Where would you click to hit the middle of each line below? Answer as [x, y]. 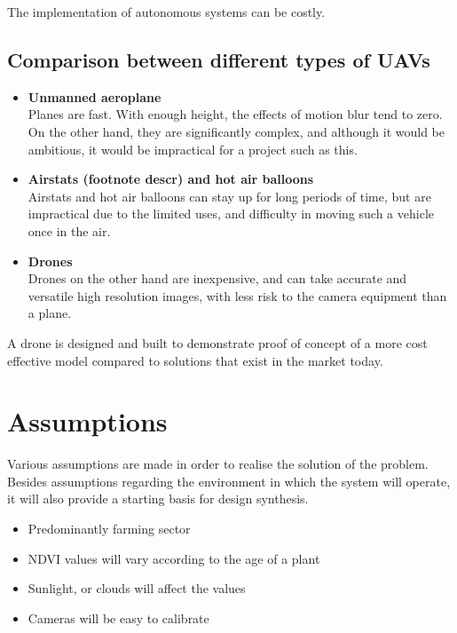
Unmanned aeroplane [95, 96]
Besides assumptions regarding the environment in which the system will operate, [229, 481]
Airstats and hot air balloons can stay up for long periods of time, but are [229, 196]
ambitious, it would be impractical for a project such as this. [193, 149]
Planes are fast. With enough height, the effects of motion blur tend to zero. [235, 114]
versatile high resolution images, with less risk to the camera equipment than [237, 295]
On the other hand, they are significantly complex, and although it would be [236, 131]
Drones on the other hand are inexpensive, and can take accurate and [217, 278]
